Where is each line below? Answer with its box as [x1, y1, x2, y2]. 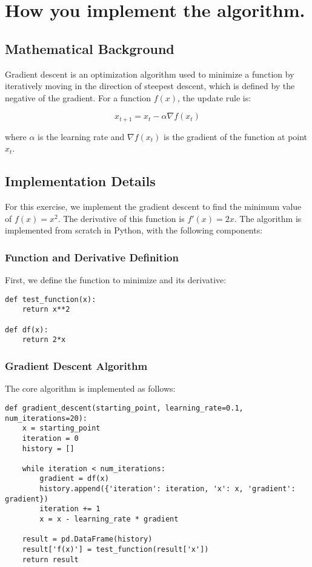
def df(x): [5, 325, 48, 334]
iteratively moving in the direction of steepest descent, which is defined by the [5, 79, 295, 92]
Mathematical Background [5, 39, 174, 58]
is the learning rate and [38, 130, 125, 143]
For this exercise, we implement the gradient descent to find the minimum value [5, 200, 302, 213]
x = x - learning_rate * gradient [39, 515, 179, 524]
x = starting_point [22, 424, 101, 433]
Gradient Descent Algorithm [5, 358, 148, 373]
